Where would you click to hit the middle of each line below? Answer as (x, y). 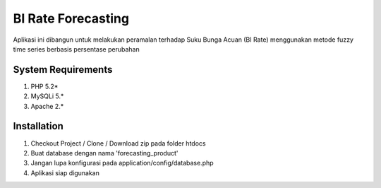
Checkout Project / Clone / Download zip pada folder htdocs (118, 143)
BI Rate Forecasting (71, 18)
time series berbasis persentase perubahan (77, 49)
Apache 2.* (47, 106)
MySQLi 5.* (47, 96)
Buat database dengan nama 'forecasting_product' (104, 153)
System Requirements (63, 70)
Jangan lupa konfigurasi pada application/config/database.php (122, 163)
